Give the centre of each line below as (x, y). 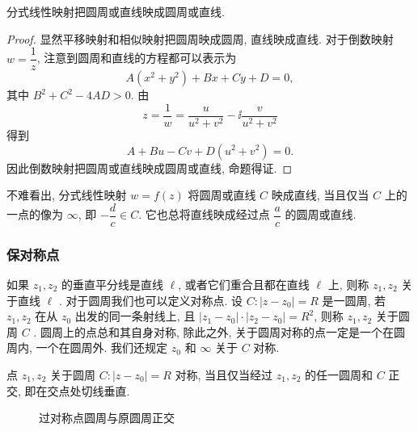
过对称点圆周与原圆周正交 (107, 418)
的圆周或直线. (321, 214)
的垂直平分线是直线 (112, 284)
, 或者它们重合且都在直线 (244, 284)
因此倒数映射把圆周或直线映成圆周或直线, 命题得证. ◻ (150, 167)
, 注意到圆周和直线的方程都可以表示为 (137, 58)
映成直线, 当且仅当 (320, 195)
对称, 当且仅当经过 (224, 374)
